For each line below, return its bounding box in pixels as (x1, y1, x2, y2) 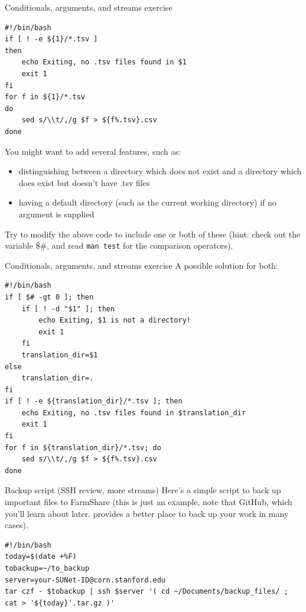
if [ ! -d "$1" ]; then (21, 304, 115, 313)
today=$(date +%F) (5, 552, 77, 561)
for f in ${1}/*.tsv (5, 93, 86, 102)
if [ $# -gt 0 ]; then (5, 292, 94, 301)
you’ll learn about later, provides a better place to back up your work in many (5, 507, 289, 519)
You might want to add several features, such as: (5, 145, 181, 157)
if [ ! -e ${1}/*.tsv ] (5, 35, 98, 44)
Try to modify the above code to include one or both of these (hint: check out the (5, 227, 301, 240)
